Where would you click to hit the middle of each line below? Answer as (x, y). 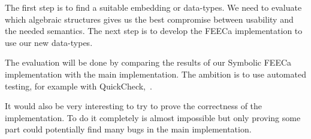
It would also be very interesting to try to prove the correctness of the (134, 106)
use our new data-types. (49, 42)
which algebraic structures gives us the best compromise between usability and (149, 19)
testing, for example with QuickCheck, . (78, 86)
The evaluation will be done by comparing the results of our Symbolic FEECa (148, 62)
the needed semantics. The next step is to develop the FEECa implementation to (154, 31)
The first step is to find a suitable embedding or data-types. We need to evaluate (153, 7)
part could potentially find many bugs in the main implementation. (128, 129)
